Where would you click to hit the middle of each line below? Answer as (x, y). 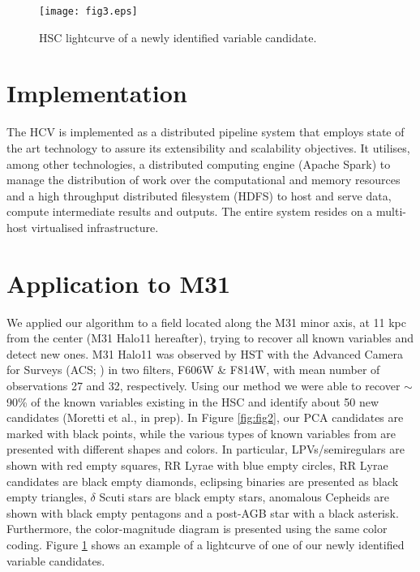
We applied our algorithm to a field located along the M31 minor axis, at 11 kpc (206, 322)
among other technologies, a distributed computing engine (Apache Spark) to (199, 163)
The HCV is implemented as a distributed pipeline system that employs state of (206, 132)
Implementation (97, 93)
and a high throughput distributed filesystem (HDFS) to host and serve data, (199, 195)
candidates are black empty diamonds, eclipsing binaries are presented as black (203, 481)
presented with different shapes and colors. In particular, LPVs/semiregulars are (206, 449)
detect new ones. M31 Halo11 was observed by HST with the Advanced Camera (205, 353)
